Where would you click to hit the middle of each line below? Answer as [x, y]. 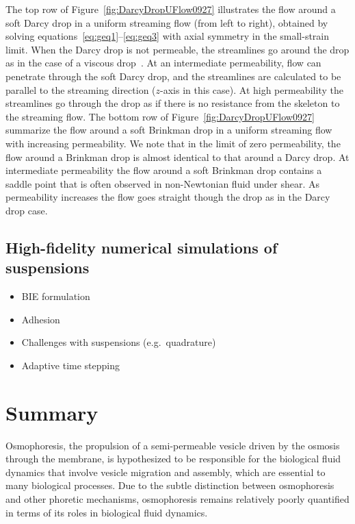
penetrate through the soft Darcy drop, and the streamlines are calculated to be [173, 76]
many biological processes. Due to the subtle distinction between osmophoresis [170, 485]
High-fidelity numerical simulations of [142, 247]
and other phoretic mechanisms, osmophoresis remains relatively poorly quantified [177, 498]
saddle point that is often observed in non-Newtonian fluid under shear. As [163, 183]
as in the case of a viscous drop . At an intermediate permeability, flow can [163, 63]
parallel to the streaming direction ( [81, 89]
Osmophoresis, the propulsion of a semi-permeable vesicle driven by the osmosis [173, 445]
